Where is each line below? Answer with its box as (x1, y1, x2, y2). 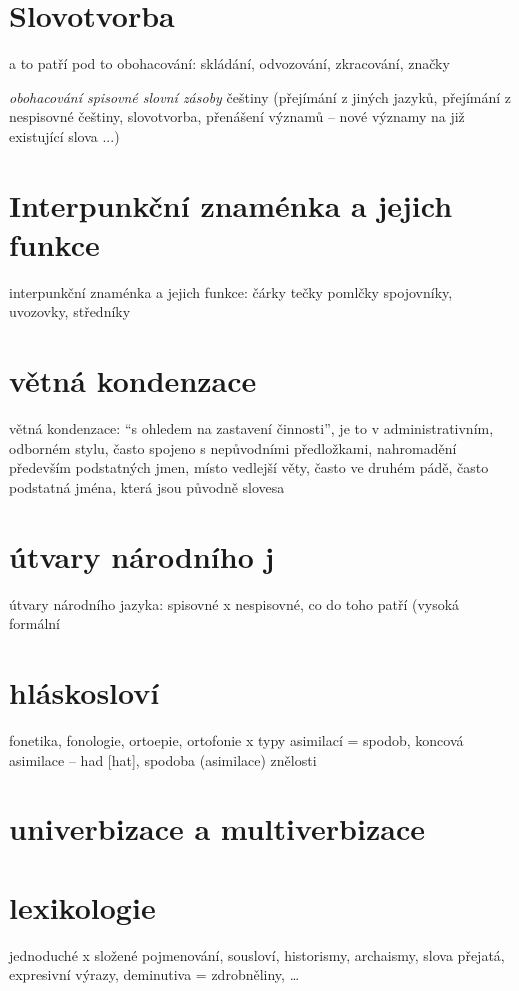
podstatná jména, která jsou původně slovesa (9, 476, 285, 497)
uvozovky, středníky (9, 301, 131, 322)
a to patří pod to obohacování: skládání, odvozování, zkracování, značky (9, 53, 450, 74)
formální (9, 613, 61, 634)
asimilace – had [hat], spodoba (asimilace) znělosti (9, 749, 317, 770)
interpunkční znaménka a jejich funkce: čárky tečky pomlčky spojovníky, (9, 281, 453, 302)
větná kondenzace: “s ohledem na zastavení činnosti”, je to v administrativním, (9, 418, 494, 439)
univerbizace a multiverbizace (9, 808, 425, 849)
